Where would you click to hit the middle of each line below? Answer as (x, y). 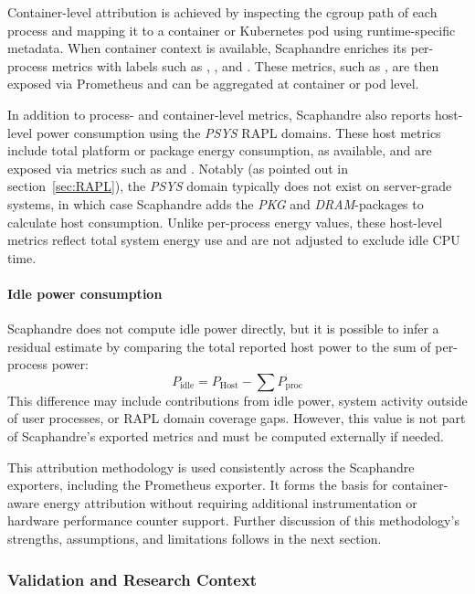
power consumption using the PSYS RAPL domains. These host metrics (238, 132)
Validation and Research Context (132, 579)
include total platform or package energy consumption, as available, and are (220, 150)
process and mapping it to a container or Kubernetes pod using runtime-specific (232, 30)
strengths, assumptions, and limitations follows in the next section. (195, 539)
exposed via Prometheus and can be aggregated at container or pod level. (213, 84)
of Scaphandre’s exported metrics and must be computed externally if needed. (226, 436)
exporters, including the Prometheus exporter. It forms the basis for (198, 485)
